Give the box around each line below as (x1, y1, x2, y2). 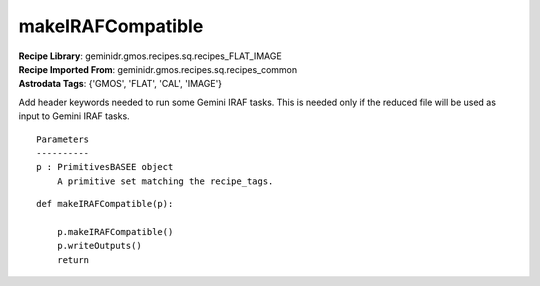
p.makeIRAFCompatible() (56, 226, 174, 237)
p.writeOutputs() (56, 240, 142, 252)
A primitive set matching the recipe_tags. (56, 175, 274, 187)
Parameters (36, 133, 90, 145)
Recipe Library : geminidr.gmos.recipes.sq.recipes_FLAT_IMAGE (18, 50, 282, 62)
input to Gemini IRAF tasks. (18, 110, 130, 122)
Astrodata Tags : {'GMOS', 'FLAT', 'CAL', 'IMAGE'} (18, 78, 223, 90)
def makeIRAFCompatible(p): (36, 198, 174, 210)
